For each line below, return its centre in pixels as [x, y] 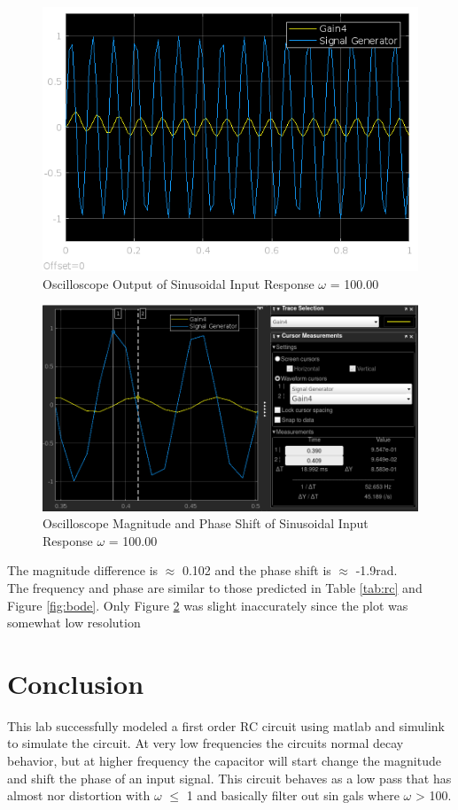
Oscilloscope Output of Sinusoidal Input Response [179, 283]
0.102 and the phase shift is [256, 570]
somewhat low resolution [74, 623]
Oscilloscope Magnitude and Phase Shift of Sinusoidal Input [206, 523]
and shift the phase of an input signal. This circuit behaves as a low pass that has [229, 778]
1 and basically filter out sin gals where [293, 795]
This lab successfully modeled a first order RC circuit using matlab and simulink [226, 725]
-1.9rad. [376, 570]
